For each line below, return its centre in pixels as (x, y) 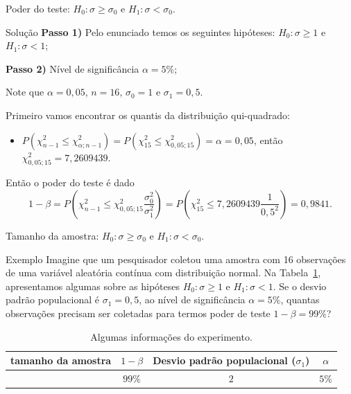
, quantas (300, 299)
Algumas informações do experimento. (171, 336)
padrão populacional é (53, 299)
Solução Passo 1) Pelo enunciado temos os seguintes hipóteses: (140, 32)
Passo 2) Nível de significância (72, 68)
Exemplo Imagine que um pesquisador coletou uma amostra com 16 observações (176, 259)
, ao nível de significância (192, 299)
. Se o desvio (300, 286)
